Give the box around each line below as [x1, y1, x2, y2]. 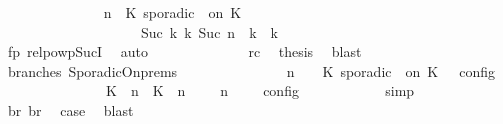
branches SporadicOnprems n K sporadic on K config [7, 60, 495, 81]
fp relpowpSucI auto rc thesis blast [7, 41, 362, 62]
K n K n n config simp [105, 80, 415, 101]
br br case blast [7, 99, 134, 120]
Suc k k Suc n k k [140, 21, 278, 42]
